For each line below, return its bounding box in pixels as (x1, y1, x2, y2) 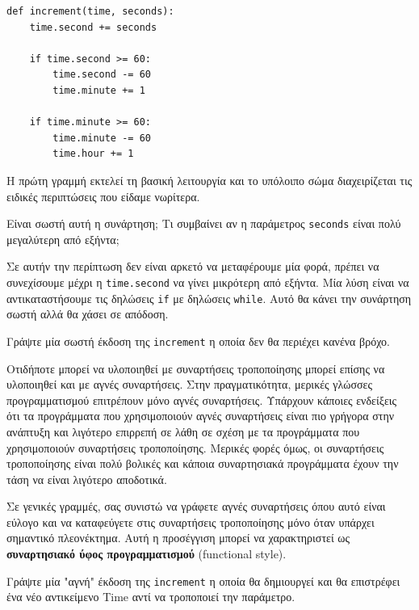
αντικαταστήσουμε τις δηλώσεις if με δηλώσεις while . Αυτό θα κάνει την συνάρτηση (6, 289, 412, 306)
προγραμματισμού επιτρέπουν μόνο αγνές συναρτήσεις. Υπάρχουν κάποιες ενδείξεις (6, 391, 397, 408)
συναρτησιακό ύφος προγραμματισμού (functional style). (6, 545, 287, 562)
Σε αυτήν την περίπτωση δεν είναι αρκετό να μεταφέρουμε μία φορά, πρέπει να (6, 258, 379, 275)
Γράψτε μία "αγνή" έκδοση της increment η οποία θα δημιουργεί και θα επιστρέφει (6, 572, 400, 589)
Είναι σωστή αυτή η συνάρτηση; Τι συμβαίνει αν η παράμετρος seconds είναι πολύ (6, 215, 401, 232)
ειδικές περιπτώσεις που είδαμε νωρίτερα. (6, 187, 200, 204)
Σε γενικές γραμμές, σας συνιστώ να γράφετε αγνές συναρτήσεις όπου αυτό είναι (6, 498, 386, 515)
